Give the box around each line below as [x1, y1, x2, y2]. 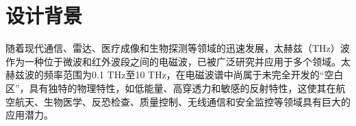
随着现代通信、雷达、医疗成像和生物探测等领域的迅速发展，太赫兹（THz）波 [5, 41, 350, 55]
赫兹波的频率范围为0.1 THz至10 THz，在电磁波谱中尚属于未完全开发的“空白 [5, 67, 344, 82]
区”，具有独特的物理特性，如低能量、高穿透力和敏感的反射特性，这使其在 [5, 80, 336, 95]
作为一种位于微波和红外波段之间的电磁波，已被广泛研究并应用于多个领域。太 [5, 54, 351, 68]
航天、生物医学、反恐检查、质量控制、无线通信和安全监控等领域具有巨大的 [14, 94, 351, 108]
